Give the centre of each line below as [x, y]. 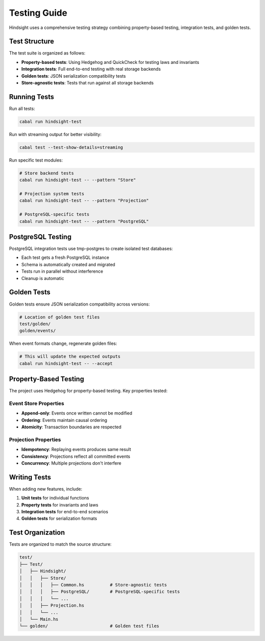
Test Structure [32, 42]
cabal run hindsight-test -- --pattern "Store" [78, 180]
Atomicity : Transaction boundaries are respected [71, 427]
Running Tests [31, 97]
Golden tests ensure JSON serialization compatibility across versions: [79, 304]
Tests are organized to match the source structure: [60, 544]
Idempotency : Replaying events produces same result [76, 449]
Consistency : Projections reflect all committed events [76, 456]
